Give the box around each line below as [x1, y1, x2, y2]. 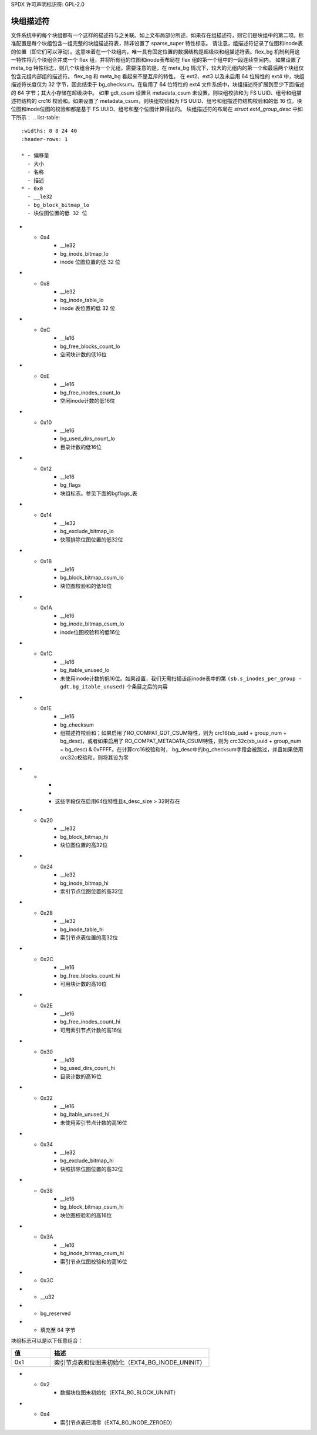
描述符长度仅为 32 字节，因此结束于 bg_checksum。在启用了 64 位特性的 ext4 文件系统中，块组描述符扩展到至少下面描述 [11, 81, 305, 88]
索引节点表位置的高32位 [60, 934, 119, 941]
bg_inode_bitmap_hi [60, 879, 109, 887]
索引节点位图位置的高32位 [60, 888, 123, 895]
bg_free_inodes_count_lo [60, 389, 120, 396]
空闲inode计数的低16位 [60, 397, 116, 404]
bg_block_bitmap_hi [60, 833, 109, 840]
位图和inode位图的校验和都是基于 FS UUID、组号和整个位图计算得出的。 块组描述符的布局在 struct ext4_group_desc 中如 [11, 106, 303, 113]
